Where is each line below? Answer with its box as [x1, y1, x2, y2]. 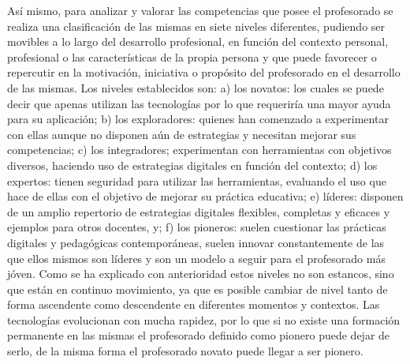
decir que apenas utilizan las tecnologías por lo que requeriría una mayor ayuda [7, 95, 391, 111]
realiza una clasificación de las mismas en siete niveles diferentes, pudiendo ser [7, 17, 386, 34]
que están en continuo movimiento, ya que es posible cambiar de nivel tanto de [7, 280, 388, 297]
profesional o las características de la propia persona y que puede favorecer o [7, 48, 377, 65]
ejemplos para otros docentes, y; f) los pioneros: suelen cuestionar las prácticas [7, 219, 386, 235]
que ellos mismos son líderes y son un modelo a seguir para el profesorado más [7, 250, 386, 266]
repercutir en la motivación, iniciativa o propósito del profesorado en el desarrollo [7, 64, 401, 81]
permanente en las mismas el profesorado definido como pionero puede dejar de [7, 327, 390, 343]
